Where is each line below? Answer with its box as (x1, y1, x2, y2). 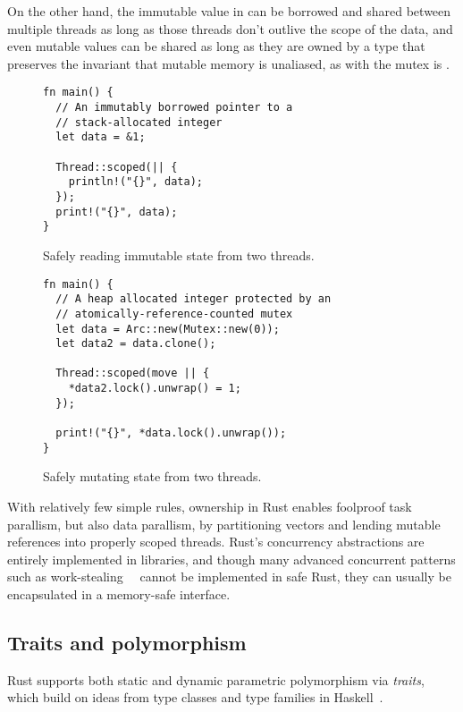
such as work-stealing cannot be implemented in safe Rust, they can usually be (7, 567, 451, 586)
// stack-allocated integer (55, 115, 223, 129)
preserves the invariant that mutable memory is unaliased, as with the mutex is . (7, 54, 450, 72)
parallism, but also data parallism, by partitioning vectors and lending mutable (7, 514, 441, 533)
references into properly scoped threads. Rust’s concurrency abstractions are (7, 532, 425, 551)
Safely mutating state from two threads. (43, 467, 262, 486)
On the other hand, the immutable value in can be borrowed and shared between (7, 2, 451, 20)
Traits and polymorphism (7, 628, 247, 656)
